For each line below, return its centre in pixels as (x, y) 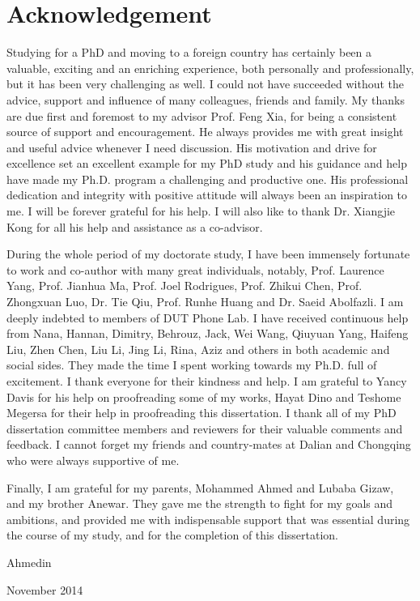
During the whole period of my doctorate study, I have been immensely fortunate (208, 254)
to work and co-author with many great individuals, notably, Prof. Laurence (195, 269)
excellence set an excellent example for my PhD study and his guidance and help (207, 163)
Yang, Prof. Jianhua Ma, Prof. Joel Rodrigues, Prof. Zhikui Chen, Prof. (185, 286)
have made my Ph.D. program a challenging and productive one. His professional (208, 179)
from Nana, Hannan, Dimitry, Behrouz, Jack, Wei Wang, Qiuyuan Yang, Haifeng (208, 333)
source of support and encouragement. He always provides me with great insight (205, 132)
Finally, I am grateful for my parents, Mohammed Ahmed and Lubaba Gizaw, (200, 487)
